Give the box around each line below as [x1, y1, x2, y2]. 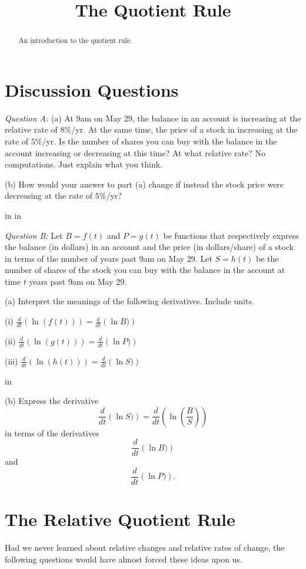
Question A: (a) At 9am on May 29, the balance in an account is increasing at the [5, 111, 301, 124]
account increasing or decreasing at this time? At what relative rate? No [5, 146, 265, 159]
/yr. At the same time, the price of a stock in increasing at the [71, 123, 298, 136]
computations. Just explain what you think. [5, 158, 162, 170]
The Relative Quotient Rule [5, 507, 235, 531]
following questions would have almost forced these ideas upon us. [5, 552, 242, 565]
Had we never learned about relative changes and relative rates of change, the [5, 541, 285, 554]
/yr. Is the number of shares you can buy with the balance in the [42, 134, 277, 147]
